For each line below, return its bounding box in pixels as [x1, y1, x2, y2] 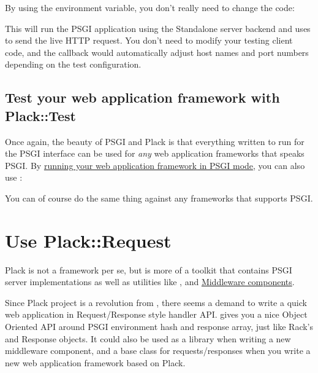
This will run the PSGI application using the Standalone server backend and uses [5, 22, 311, 34]
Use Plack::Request [5, 227, 172, 253]
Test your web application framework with [5, 88, 280, 107]
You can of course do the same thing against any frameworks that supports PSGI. [5, 191, 313, 204]
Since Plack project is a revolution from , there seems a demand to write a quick [5, 296, 307, 308]
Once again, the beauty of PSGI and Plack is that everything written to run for [5, 135, 305, 147]
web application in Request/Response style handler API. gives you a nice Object [5, 308, 308, 321]
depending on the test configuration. [5, 58, 142, 71]
